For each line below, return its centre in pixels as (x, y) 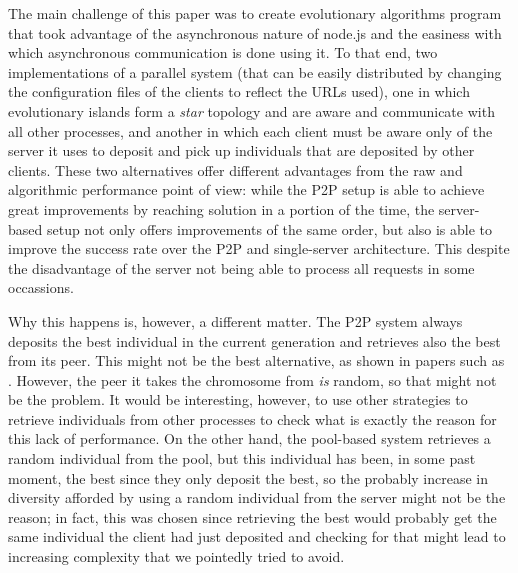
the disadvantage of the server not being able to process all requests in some (241, 267)
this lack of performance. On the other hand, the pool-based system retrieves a (249, 438)
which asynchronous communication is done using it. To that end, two (223, 52)
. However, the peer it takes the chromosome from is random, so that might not (252, 379)
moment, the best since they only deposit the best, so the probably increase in (248, 477)
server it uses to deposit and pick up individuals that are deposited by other (241, 150)
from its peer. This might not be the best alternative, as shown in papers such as (256, 360)
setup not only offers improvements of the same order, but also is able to (269, 228)
